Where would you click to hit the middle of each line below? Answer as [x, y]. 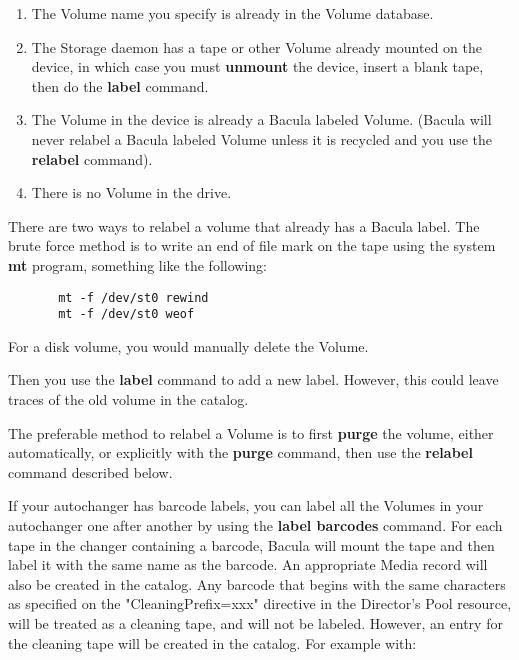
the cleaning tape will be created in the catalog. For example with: [212, 642]
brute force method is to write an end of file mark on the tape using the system [252, 245]
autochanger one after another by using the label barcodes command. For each [255, 525]
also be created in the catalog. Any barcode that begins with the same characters [257, 583]
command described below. [90, 471]
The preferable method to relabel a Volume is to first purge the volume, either [251, 432]
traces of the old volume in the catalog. [128, 399]
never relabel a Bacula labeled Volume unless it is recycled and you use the [262, 138]
